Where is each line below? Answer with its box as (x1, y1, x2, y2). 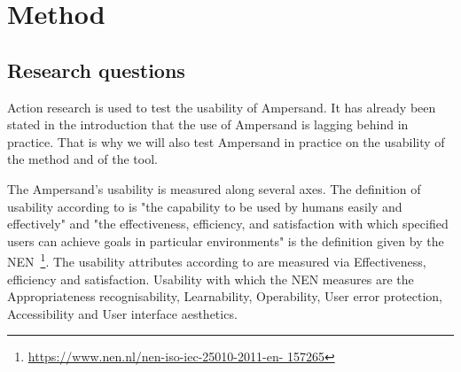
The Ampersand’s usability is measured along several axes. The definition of (7, 179, 421, 198)
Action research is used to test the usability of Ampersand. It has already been (7, 97, 436, 116)
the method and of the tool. (7, 150, 158, 168)
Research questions (7, 56, 185, 83)
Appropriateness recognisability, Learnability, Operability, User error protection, (7, 287, 442, 306)
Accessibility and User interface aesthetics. (7, 304, 238, 322)
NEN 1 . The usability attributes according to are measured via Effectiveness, (7, 250, 426, 270)
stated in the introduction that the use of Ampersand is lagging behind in (7, 115, 409, 134)
